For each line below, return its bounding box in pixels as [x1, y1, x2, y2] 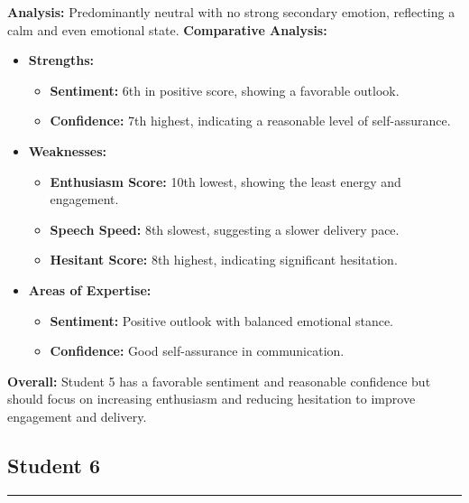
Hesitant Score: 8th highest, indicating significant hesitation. [50, 250, 398, 269]
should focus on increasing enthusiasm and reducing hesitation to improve [7, 389, 416, 408]
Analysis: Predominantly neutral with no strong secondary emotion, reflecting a [7, 3, 455, 21]
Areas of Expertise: [28, 280, 152, 299]
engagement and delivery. [7, 406, 147, 425]
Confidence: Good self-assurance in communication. [50, 341, 345, 360]
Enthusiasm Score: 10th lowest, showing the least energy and [50, 172, 401, 191]
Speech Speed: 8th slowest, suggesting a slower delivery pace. [50, 219, 400, 238]
